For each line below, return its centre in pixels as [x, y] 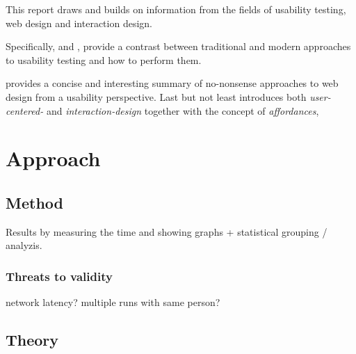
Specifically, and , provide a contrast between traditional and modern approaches [178, 46]
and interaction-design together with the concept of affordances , [183, 110]
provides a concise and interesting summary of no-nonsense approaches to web [172, 83]
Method [34, 202]
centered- [25, 110]
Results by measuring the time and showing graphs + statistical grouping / [167, 231]
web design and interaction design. [79, 23]
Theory [32, 340]
